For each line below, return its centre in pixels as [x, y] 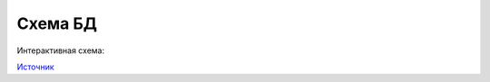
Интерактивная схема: [60, 50]
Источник [35, 67]
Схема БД [57, 23]
